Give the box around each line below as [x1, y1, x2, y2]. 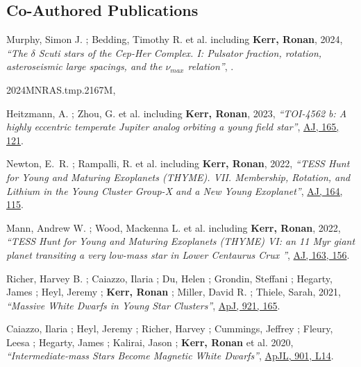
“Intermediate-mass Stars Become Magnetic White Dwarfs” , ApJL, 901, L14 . [6, 348, 334, 363]
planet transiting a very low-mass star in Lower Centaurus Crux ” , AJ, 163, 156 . [6, 247, 350, 262]
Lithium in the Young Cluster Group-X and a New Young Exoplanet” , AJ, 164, [6, 183, 343, 198]
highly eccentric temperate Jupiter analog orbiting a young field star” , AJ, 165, [6, 119, 339, 134]
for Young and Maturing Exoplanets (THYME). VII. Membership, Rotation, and [6, 169, 351, 184]
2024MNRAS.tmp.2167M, [6, 82, 116, 96]
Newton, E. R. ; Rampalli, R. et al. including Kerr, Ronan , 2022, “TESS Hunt [6, 156, 350, 171]
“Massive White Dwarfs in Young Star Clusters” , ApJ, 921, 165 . [6, 298, 280, 312]
